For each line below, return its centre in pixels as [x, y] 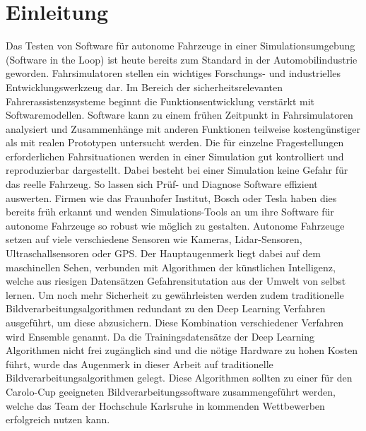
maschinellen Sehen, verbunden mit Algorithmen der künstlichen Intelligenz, [171, 267]
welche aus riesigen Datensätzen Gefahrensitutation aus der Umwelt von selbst [176, 281]
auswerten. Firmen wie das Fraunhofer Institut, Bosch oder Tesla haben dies [171, 197]
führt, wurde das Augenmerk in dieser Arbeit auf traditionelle [140, 364]
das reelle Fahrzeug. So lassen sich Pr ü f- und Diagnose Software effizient [162, 184]
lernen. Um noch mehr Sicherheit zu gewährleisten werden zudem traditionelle [175, 294]
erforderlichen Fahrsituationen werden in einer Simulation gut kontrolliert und [175, 156]
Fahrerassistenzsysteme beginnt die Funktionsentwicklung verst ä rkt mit [160, 101]
